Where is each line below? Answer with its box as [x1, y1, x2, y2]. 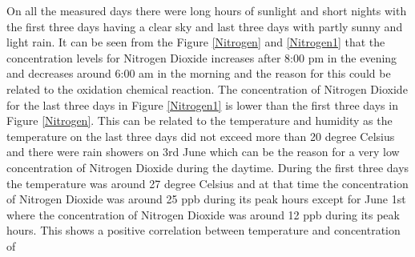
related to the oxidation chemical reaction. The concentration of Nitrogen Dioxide [6, 80, 408, 97]
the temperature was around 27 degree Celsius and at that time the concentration [6, 175, 409, 191]
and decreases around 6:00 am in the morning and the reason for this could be [6, 65, 391, 82]
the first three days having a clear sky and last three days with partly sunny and [6, 18, 403, 34]
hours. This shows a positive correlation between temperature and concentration [6, 222, 401, 239]
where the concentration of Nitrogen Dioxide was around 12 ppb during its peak [6, 206, 400, 223]
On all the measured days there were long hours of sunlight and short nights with [6, 2, 407, 18]
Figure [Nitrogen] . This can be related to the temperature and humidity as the [6, 112, 393, 129]
